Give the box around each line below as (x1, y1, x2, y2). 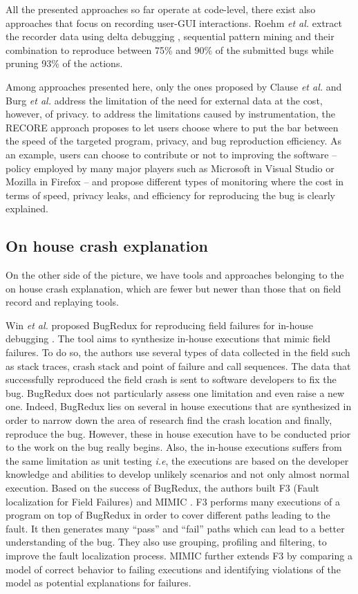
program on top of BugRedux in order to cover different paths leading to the (6, 508, 330, 522)
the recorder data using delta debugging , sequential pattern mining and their (6, 29, 335, 44)
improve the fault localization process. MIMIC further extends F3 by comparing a (6, 548, 352, 562)
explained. (6, 201, 48, 216)
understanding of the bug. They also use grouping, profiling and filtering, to (6, 535, 327, 549)
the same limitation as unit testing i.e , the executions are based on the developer (6, 453, 349, 467)
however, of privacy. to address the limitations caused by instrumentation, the (6, 106, 335, 121)
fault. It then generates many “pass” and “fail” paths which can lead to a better (6, 521, 345, 535)
